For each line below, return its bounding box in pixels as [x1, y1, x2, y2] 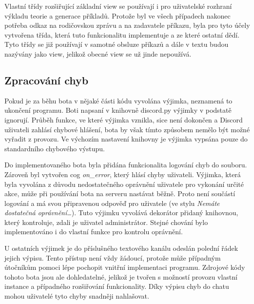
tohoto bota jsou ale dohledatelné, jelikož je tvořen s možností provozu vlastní [4, 271, 237, 282]
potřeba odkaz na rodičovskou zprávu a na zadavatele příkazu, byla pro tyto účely [4, 20, 250, 30]
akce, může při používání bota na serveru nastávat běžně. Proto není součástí [4, 188, 235, 199]
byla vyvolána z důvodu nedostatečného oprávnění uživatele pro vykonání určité [4, 179, 244, 189]
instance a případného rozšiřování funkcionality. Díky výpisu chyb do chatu [4, 281, 229, 291]
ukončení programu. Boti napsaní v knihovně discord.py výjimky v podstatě [4, 105, 232, 115]
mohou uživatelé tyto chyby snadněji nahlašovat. [4, 291, 149, 301]
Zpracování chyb [4, 72, 89, 87]
